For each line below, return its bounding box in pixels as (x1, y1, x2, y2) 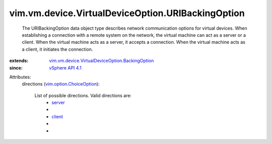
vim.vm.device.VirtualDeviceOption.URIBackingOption (9, 8, 245, 19)
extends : (9, 58, 29, 64)
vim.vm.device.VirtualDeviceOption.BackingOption (49, 58, 154, 64)
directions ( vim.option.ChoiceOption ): (22, 81, 100, 87)
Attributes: (9, 74, 31, 80)
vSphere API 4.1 (49, 64, 82, 70)
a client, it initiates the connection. (22, 46, 93, 52)
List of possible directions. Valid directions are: (34, 92, 132, 98)
